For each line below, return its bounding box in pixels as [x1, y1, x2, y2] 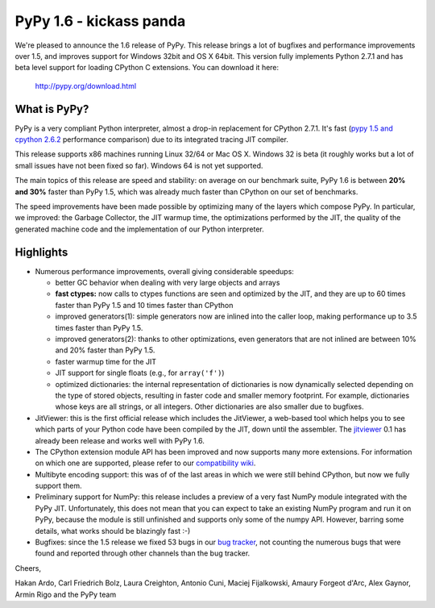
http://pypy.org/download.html [35, 81, 137, 90]
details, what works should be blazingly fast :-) [35, 526, 191, 535]
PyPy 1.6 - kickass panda [14, 12, 186, 30]
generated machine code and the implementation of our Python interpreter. [14, 224, 265, 234]
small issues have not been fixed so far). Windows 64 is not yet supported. [14, 160, 263, 170]
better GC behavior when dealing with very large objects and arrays [55, 278, 280, 288]
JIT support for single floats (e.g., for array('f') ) [55, 368, 225, 378]
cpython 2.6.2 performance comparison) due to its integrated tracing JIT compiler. [14, 135, 289, 144]
